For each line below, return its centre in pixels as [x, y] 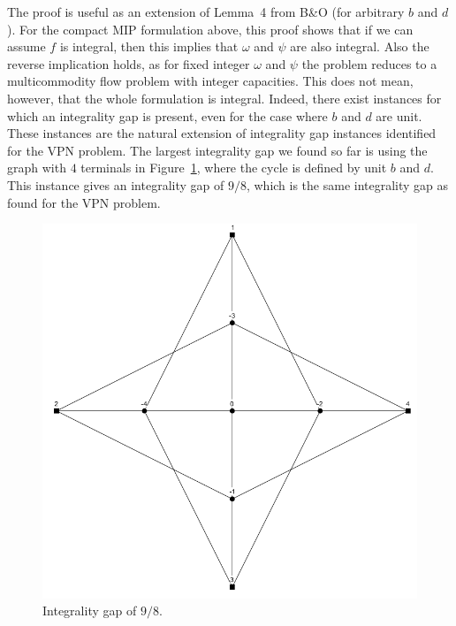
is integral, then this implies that [149, 46]
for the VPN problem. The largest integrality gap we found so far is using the [217, 150]
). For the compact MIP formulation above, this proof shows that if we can [210, 29]
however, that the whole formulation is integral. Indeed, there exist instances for [224, 98]
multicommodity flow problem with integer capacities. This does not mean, [210, 81]
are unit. [399, 115]
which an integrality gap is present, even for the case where [167, 115]
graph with [37, 168]
